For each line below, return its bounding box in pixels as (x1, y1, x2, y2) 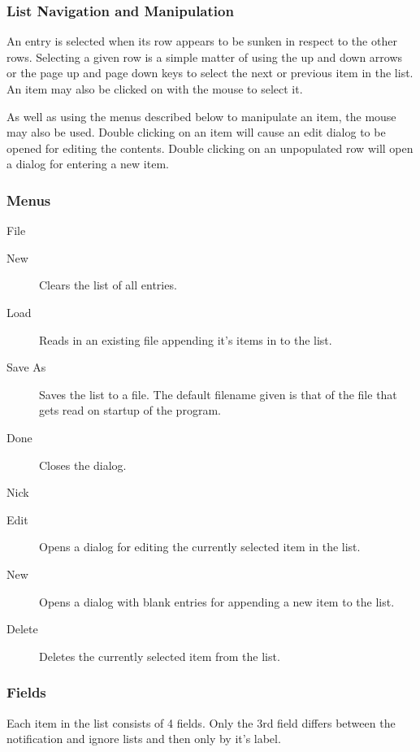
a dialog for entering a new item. (6, 155, 169, 172)
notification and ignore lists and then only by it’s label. (6, 730, 281, 747)
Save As (6, 359, 46, 376)
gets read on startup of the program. (39, 402, 221, 419)
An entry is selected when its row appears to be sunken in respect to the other (6, 33, 397, 50)
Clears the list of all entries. (39, 276, 177, 293)
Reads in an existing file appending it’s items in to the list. (39, 331, 332, 348)
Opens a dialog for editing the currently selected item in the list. (39, 538, 361, 555)
